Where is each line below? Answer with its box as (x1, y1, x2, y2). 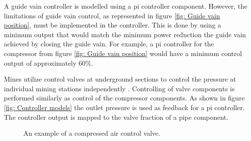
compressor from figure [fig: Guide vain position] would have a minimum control (4, 48, 242, 58)
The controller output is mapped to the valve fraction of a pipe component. (4, 112, 229, 122)
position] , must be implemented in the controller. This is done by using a (4, 20, 221, 30)
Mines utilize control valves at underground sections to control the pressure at (4, 74, 236, 84)
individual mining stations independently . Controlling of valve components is (4, 83, 235, 93)
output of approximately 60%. (4, 57, 93, 68)
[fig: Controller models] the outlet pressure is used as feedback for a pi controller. (4, 102, 245, 112)
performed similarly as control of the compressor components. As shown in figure (4, 93, 245, 103)
